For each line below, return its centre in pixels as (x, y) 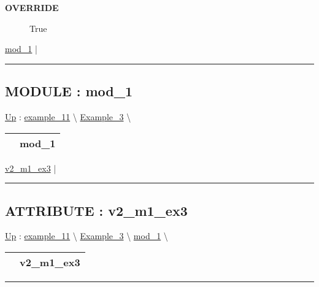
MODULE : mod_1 (69, 91)
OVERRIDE (32, 7)
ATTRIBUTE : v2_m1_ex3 (96, 210)
